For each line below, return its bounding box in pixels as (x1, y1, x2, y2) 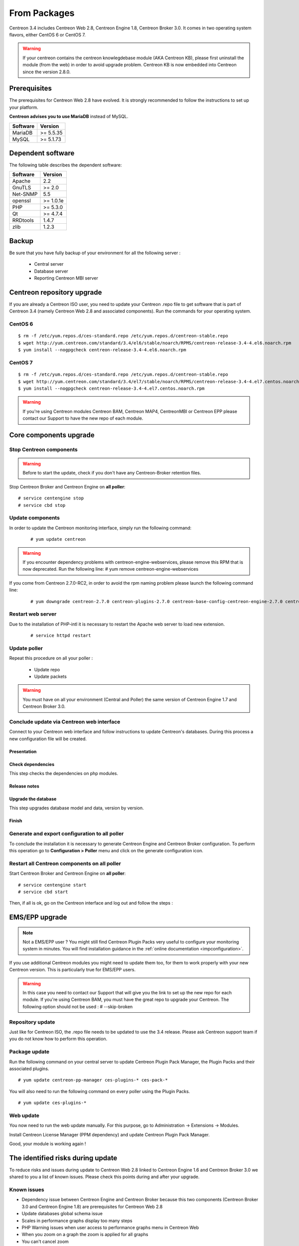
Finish (9, 818, 22, 824)
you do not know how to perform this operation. (9, 1036, 107, 1042)
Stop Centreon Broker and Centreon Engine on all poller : (9, 483, 126, 489)
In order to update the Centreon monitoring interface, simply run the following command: (9, 525, 192, 531)
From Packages (9, 7, 75, 18)
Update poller (9, 644, 43, 651)
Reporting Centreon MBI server (34, 275, 98, 281)
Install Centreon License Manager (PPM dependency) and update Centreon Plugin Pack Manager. (9, 1131, 210, 1137)
